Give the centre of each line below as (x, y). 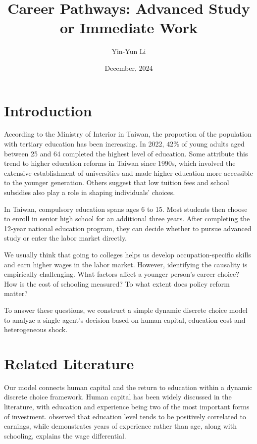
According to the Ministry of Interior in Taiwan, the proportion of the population (128, 134)
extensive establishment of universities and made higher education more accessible (128, 173)
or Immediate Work (129, 27)
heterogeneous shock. (36, 329)
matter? (16, 293)
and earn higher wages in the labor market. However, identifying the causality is (126, 264)
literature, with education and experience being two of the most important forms (127, 407)
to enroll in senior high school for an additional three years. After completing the (127, 219)
